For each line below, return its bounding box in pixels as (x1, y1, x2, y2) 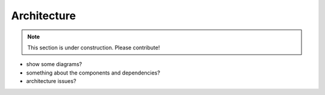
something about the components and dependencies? (26, 69, 161, 76)
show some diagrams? (26, 61, 82, 68)
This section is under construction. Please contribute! (27, 44, 160, 51)
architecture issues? (26, 78, 76, 85)
